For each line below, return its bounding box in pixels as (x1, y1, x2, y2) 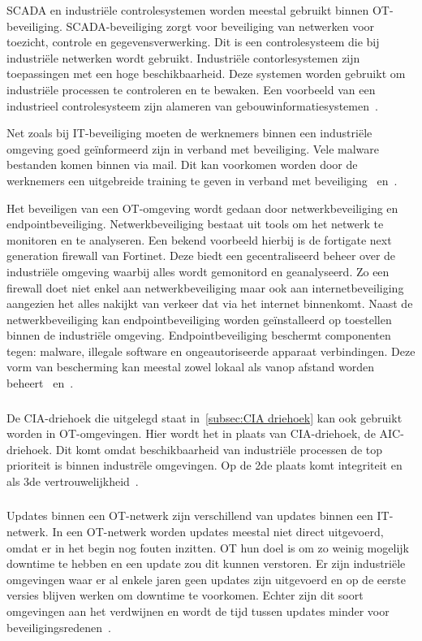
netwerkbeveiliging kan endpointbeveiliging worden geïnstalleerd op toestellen (6, 310, 392, 327)
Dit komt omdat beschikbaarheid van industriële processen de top (55, 440, 383, 457)
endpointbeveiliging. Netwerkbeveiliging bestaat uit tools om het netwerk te (6, 215, 384, 232)
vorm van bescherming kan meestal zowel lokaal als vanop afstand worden (6, 358, 375, 375)
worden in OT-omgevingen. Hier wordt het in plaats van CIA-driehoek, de (6, 425, 376, 442)
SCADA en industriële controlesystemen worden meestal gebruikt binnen (6, 2, 369, 18)
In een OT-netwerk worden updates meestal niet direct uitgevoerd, (52, 523, 384, 540)
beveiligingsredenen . (6, 618, 111, 635)
